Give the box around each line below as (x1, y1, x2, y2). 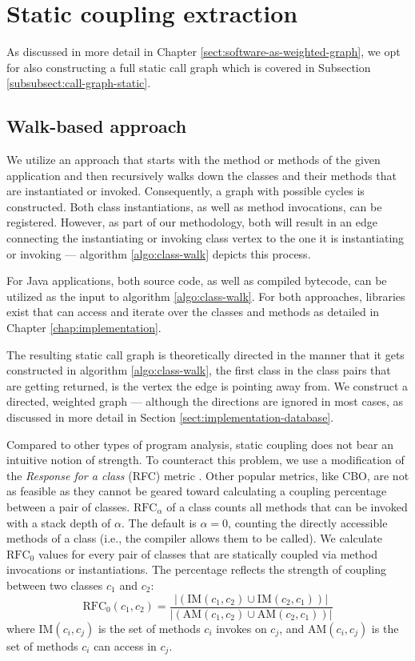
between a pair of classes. (6, 498, 130, 515)
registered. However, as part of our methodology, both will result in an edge (6, 214, 378, 230)
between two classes (6, 576, 103, 593)
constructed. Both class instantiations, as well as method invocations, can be (6, 198, 382, 214)
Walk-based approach (6, 114, 187, 138)
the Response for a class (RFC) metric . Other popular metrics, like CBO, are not (6, 467, 409, 483)
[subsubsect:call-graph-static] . (6, 74, 151, 91)
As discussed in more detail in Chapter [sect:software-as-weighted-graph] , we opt (6, 43, 401, 60)
